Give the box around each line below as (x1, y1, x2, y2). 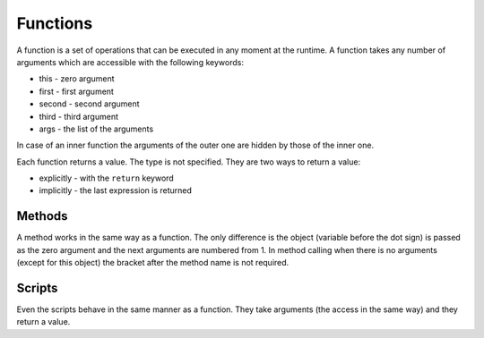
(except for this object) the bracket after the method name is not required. (16, 258, 290, 268)
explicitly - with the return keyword (39, 173, 174, 183)
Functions (16, 13, 93, 33)
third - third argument (39, 111, 119, 122)
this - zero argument (39, 73, 116, 84)
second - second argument (39, 98, 140, 109)
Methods (16, 208, 68, 224)
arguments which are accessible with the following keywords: (16, 56, 244, 67)
